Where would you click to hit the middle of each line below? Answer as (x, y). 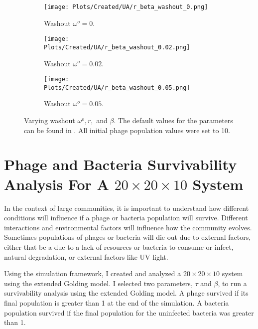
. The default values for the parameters (173, 120)
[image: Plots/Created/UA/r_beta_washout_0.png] (126, 7)
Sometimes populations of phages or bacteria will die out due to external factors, (128, 237)
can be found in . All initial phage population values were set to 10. (127, 130)
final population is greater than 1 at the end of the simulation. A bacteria (117, 302)
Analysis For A (57, 184)
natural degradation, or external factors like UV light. (86, 256)
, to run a (232, 283)
